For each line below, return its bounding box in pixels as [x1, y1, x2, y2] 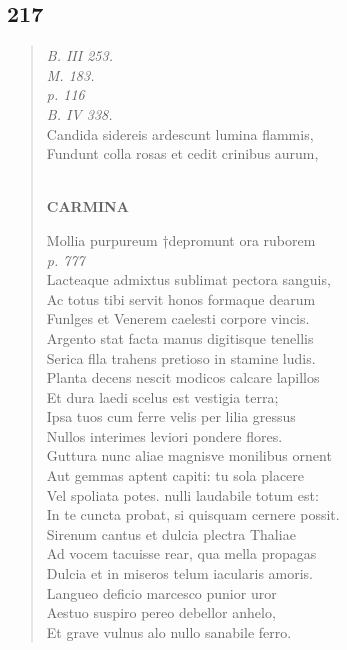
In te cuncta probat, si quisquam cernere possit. [46, 504, 340, 525]
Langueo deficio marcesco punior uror [46, 582, 277, 603]
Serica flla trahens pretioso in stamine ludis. [46, 347, 316, 368]
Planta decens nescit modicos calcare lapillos [46, 367, 320, 388]
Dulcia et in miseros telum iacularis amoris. [46, 563, 314, 584]
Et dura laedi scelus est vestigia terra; [46, 386, 279, 407]
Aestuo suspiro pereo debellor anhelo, [46, 602, 276, 623]
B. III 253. [46, 45, 113, 66]
